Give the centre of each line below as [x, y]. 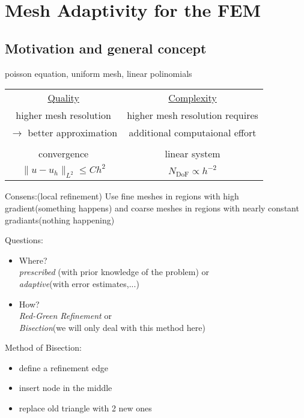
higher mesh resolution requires [193, 115]
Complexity [193, 98]
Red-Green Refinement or [65, 316]
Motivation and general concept [106, 48]
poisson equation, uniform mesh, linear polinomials [99, 73]
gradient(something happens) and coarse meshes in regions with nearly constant [152, 207]
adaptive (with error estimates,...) [79, 283]
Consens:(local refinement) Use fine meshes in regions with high [122, 196]
